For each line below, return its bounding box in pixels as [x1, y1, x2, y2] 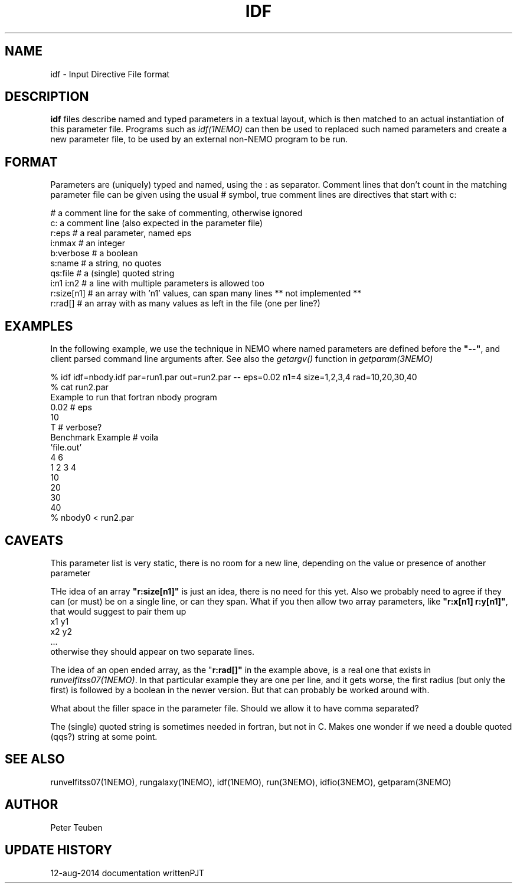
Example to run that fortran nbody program [50, 392, 217, 403]
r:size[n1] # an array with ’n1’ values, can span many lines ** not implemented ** [50, 288, 362, 299]
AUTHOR [5, 797, 58, 812]
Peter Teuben [50, 822, 103, 833]
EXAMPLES [5, 318, 73, 334]
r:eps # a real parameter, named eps [50, 228, 192, 239]
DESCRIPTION [5, 89, 89, 105]
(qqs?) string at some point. [50, 731, 158, 742]
